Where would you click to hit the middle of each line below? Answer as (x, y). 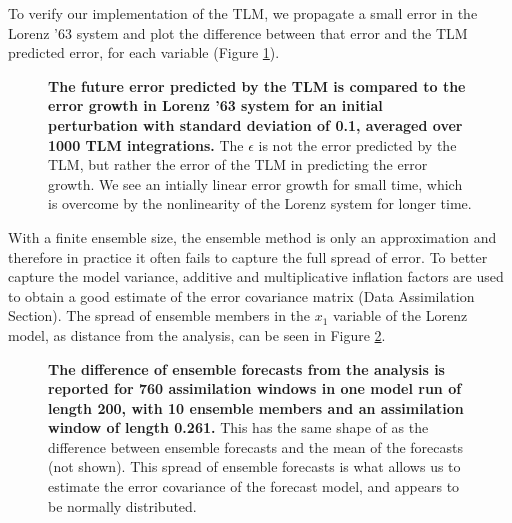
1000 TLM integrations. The (146, 144)
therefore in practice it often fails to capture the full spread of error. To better (248, 256)
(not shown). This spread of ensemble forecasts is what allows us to (254, 466)
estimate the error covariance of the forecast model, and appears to (254, 486)
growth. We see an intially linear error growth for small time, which (255, 183)
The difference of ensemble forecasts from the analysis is (246, 368)
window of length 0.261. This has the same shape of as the (238, 427)
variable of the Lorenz (400, 315)
